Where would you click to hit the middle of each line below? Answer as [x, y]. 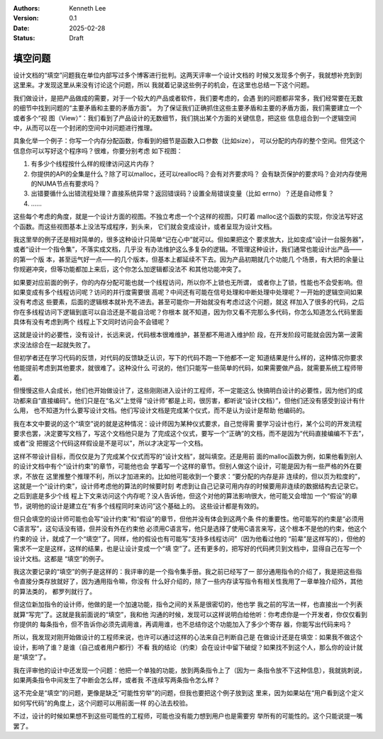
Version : [26, 18]
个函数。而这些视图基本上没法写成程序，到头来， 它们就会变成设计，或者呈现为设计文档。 [144, 226]
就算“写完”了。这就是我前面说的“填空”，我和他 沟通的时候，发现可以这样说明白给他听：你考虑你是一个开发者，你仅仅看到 [190, 614]
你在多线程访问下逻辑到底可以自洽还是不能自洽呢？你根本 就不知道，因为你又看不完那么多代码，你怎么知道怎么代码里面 [188, 312]
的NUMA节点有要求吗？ [66, 184]
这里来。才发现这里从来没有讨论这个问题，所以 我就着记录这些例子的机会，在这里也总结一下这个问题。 [163, 85]
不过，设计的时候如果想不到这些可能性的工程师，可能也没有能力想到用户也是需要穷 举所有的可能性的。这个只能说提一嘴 [188, 716]
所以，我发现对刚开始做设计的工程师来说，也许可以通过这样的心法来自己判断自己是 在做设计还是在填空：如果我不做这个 [188, 637]
